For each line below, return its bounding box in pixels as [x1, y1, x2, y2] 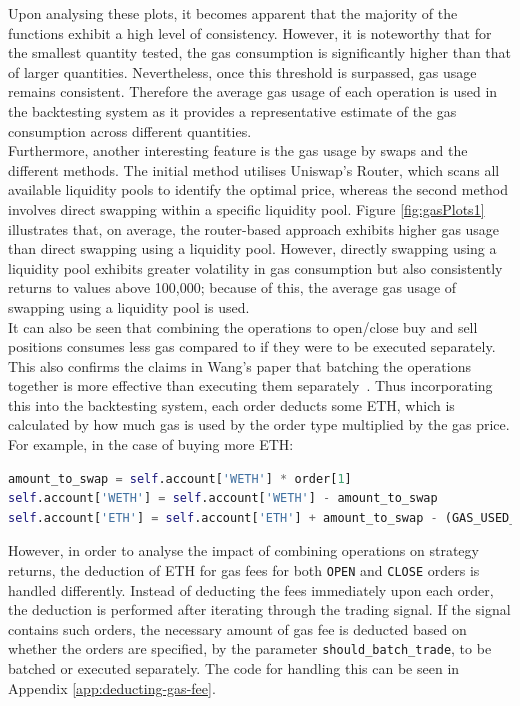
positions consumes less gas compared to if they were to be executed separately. [8, 336, 496, 357]
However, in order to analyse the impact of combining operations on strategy [8, 540, 479, 561]
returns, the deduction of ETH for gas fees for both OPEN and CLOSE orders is [8, 560, 480, 581]
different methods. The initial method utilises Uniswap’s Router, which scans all [8, 159, 500, 180]
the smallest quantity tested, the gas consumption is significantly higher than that [8, 42, 512, 63]
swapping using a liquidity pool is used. [8, 296, 250, 317]
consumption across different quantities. [8, 120, 252, 141]
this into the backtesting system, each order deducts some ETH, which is [8, 394, 455, 415]
